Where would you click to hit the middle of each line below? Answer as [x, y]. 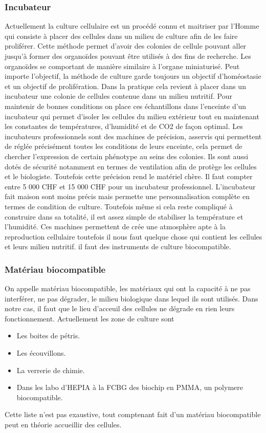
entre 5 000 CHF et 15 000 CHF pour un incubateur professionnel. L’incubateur [130, 186]
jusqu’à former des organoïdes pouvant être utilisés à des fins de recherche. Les [128, 56]
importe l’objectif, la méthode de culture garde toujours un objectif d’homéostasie [133, 76]
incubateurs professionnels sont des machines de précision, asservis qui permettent [133, 136]
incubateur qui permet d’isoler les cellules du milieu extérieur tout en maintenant [132, 116]
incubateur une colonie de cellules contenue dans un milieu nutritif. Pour [119, 96]
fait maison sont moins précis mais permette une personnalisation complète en [127, 196]
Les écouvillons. [41, 353]
